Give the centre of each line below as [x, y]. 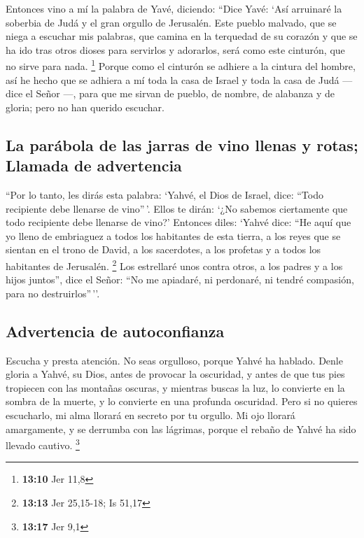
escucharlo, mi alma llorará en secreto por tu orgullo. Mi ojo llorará [150, 415]
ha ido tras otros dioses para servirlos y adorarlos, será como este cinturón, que [175, 49]
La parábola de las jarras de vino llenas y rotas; [182, 144]
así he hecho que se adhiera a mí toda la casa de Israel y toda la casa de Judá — [179, 79]
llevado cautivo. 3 [43, 444]
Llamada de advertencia [94, 165]
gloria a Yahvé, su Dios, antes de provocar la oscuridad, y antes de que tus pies [175, 374]
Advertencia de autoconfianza [115, 331]
